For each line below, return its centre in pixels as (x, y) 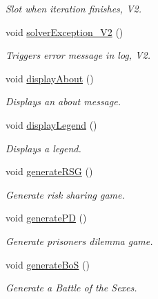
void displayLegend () (51, 124)
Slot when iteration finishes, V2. (73, 8)
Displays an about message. (63, 101)
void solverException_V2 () (65, 31)
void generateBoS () (48, 264)
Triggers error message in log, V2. (78, 55)
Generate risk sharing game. (65, 194)
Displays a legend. (43, 148)
